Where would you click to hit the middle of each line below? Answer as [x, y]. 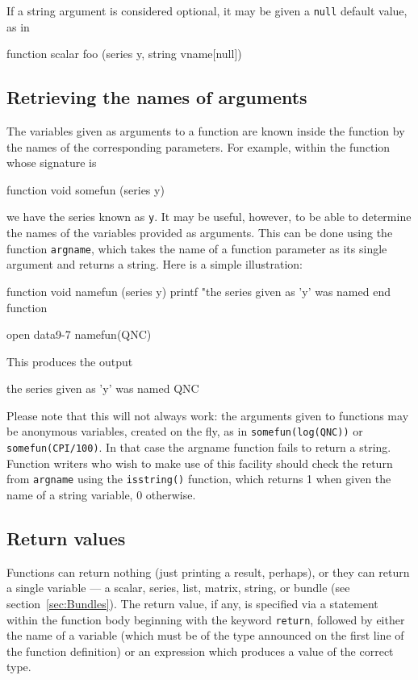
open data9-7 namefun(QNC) [79, 334]
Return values [66, 538]
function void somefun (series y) [86, 189]
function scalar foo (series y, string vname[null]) [124, 54]
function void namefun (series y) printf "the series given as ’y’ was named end [199, 291]
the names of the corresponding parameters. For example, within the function [199, 146]
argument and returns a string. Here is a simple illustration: [155, 264]
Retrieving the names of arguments [157, 97]
